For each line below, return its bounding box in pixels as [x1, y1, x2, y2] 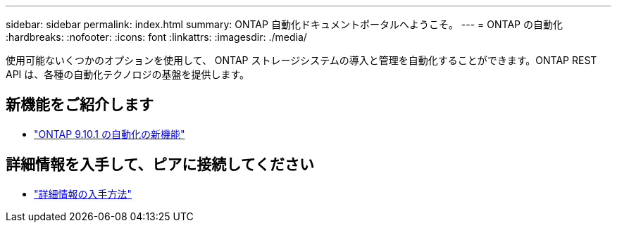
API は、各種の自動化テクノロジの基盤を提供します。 [6, 68, 250, 80]
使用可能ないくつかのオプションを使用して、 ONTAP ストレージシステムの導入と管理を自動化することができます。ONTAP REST [6, 54, 597, 66]
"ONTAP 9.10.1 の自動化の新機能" [34, 127, 185, 140]
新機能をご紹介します [6, 96, 154, 114]
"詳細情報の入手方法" [34, 187, 132, 200]
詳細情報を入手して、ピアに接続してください [6, 156, 315, 174]
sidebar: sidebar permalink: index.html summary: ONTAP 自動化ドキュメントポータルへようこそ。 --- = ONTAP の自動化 [6, 18, 563, 30]
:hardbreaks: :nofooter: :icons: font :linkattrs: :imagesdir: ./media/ [6, 31, 307, 43]
